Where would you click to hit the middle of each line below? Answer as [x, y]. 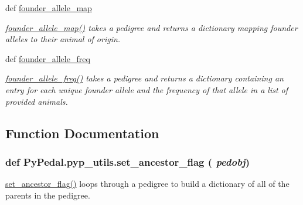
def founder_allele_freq [48, 58]
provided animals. [37, 101]
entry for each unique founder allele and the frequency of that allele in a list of [147, 89]
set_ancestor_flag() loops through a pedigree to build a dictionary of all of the [147, 184]
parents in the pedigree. [48, 195]
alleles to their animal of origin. [63, 39]
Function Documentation [82, 133]
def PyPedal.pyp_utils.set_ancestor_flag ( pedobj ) [128, 161]
